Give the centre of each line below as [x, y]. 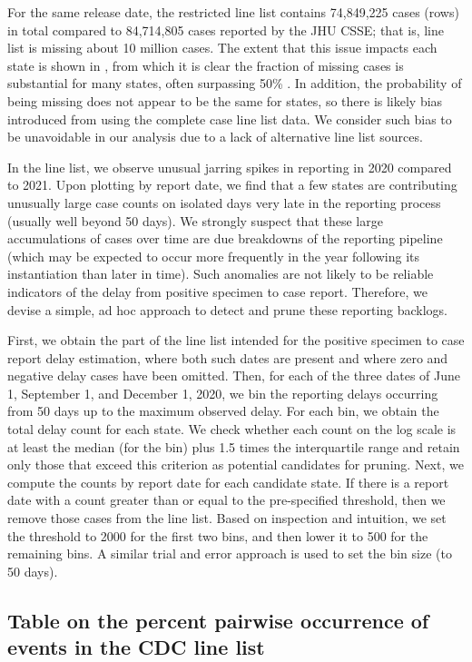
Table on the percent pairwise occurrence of [218, 620]
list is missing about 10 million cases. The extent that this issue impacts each [222, 48]
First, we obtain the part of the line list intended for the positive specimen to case [236, 340]
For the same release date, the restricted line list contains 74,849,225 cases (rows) [233, 12]
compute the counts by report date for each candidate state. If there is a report [228, 482]
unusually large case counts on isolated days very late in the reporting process [224, 202]
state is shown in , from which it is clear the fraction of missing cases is [206, 65]
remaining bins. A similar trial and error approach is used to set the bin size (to [230, 553]
